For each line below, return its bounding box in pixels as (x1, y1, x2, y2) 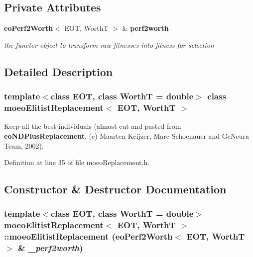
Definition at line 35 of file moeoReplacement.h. (4, 157, 150, 168)
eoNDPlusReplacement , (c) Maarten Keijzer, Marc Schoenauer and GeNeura (4, 130, 250, 141)
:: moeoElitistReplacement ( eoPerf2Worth (4, 230, 173, 243)
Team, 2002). (4, 140, 44, 151)
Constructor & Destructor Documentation (4, 181, 227, 197)
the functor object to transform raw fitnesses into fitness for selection (4, 39, 214, 50)
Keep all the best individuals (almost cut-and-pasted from (4, 121, 181, 131)
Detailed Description (4, 64, 113, 79)
